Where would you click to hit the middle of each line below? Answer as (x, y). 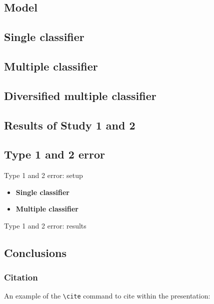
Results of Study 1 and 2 (70, 125)
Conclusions (35, 252)
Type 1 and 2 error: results (45, 225)
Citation (21, 277)
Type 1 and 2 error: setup (43, 175)
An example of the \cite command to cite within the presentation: (107, 296)
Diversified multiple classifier (80, 95)
